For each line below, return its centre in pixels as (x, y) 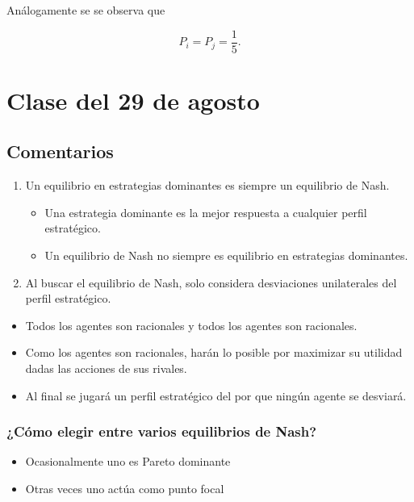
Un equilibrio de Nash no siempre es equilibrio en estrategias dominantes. (226, 255)
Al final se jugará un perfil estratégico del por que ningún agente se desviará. (216, 395)
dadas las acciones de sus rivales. (106, 368)
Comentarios (60, 151)
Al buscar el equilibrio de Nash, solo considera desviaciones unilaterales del (211, 282)
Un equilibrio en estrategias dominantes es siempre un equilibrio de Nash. (207, 185)
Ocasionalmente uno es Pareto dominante (128, 461)
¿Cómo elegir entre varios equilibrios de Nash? (162, 431)
